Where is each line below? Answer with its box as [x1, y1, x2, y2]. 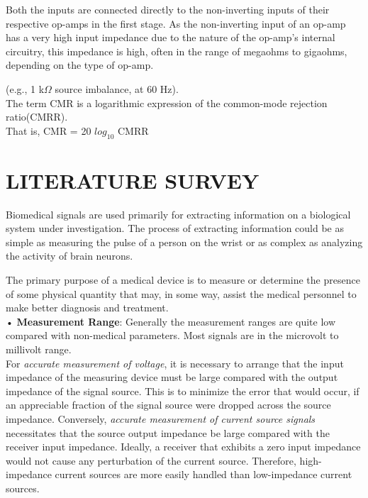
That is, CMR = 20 [6, 123, 91, 138]
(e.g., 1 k [6, 81, 45, 96]
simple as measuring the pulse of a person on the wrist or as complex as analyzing [6, 234, 363, 249]
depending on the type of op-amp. [6, 57, 154, 72]
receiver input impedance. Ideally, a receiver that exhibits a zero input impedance [6, 439, 361, 454]
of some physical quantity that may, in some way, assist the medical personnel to [6, 286, 357, 301]
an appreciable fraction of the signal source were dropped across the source [6, 397, 331, 412]
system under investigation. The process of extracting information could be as [6, 221, 345, 236]
